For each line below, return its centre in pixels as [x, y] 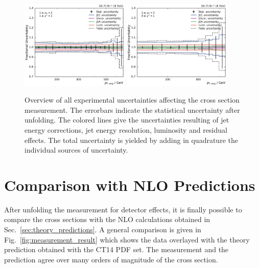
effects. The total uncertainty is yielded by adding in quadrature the [131, 140]
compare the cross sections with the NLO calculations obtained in [107, 219]
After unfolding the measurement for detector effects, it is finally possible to [123, 209]
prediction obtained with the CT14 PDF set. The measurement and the [116, 249]
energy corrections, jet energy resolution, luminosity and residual [126, 129]
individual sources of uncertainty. [76, 150]
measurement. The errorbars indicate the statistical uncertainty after [132, 109]
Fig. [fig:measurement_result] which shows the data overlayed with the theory [127, 239]
